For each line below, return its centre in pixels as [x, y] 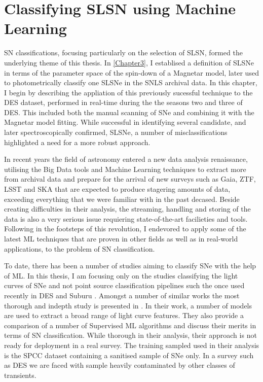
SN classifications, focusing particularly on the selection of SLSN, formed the [123, 53]
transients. [20, 375]
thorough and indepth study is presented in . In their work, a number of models [128, 305]
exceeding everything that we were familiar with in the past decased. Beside [122, 199]
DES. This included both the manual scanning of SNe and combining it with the [129, 112]
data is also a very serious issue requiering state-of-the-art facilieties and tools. [126, 218]
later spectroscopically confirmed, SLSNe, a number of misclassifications [116, 132]
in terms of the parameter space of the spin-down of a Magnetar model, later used [131, 72]
